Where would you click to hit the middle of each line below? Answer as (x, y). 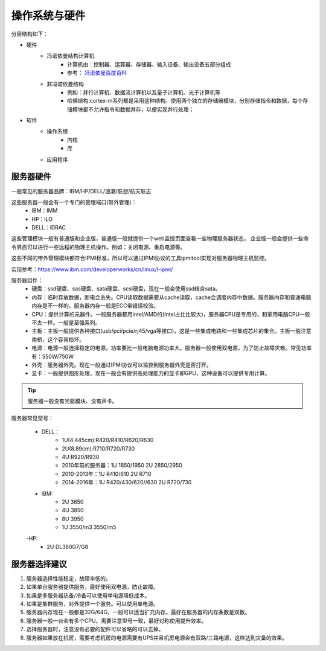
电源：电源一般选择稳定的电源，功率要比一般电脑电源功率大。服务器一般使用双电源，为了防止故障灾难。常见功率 (172, 348)
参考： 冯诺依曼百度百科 (97, 73)
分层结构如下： (30, 34)
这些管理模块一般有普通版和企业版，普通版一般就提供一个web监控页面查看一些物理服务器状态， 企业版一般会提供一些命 (160, 239)
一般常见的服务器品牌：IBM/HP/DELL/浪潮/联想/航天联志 (81, 191)
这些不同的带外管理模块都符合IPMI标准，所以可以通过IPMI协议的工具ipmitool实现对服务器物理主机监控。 (140, 258)
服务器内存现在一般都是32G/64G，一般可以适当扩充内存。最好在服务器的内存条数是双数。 (138, 612)
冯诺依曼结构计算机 (71, 56)
